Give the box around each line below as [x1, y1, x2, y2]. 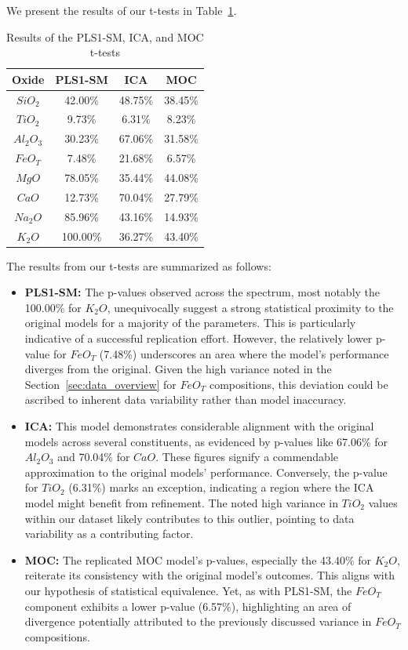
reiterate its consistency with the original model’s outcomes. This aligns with [24, 567, 395, 583]
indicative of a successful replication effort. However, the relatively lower [24, 330, 373, 346]
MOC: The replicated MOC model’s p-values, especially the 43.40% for [24, 551, 372, 568]
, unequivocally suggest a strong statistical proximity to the [107, 299, 394, 315]
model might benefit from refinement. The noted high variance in [24, 494, 338, 510]
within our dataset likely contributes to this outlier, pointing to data [24, 510, 355, 526]
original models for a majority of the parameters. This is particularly [24, 314, 356, 331]
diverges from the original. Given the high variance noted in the [24, 361, 332, 377]
